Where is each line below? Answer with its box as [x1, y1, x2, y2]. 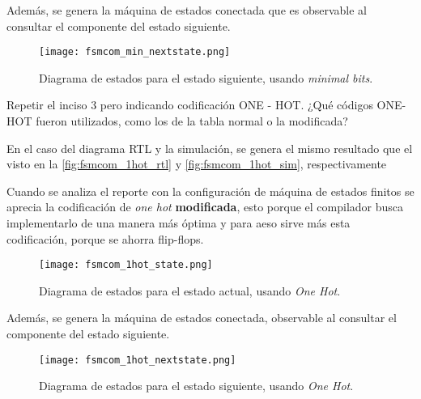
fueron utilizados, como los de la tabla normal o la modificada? [36, 112, 348, 129]
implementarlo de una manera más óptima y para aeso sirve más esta [6, 214, 351, 231]
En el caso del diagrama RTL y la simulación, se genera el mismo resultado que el [6, 139, 413, 156]
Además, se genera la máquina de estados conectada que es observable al [6, 2, 367, 18]
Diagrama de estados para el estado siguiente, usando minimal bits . [39, 69, 373, 86]
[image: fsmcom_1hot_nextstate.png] [39, 354, 236, 366]
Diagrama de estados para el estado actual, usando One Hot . [39, 282, 341, 299]
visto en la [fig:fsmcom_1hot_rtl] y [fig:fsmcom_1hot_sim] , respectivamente [6, 155, 387, 172]
